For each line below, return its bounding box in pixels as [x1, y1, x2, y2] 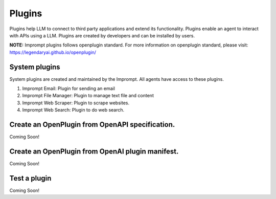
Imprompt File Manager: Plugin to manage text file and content [22, 93, 154, 99]
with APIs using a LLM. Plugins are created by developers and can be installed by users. [9, 32, 195, 38]
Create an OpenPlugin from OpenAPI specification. [9, 120, 175, 129]
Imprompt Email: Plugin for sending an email [22, 85, 115, 92]
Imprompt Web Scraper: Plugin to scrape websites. [22, 100, 130, 106]
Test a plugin [9, 174, 52, 183]
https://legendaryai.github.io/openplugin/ [9, 49, 97, 55]
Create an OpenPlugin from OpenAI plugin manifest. [9, 147, 179, 156]
